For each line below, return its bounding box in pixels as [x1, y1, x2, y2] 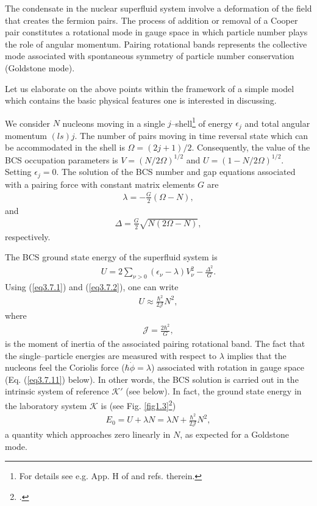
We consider [5, 116, 51, 129]
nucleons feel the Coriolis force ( [5, 361, 125, 374]
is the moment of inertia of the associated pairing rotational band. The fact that [5, 337, 305, 349]
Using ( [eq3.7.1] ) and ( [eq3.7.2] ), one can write [5, 280, 179, 293]
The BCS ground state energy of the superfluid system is [5, 251, 218, 263]
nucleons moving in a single [62, 116, 165, 129]
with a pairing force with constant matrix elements [5, 177, 195, 190]
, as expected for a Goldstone [180, 428, 289, 441]
